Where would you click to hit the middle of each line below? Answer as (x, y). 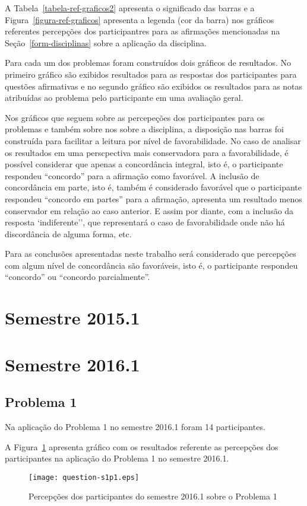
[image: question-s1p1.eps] (84, 477)
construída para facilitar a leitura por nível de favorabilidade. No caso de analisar (153, 140)
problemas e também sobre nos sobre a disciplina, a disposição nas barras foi (144, 129)
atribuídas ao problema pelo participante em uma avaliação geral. (124, 98)
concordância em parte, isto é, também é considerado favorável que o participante (153, 187)
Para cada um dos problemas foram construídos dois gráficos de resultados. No (148, 63)
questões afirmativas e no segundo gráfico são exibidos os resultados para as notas (154, 86)
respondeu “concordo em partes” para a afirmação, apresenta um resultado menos (153, 198)
